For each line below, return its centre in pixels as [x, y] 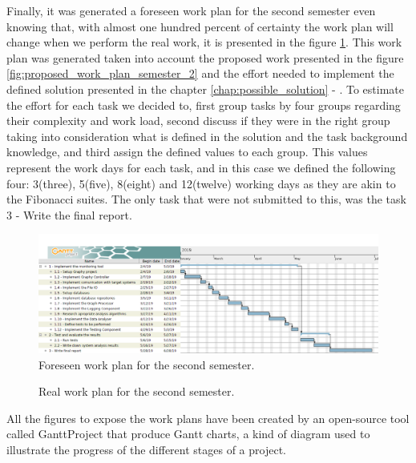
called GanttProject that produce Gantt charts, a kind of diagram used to [188, 434]
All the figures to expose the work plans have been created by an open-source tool [208, 418]
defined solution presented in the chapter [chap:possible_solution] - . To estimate [205, 89]
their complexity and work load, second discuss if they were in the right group [198, 121]
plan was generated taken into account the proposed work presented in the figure [205, 57]
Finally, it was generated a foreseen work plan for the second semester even [191, 10]
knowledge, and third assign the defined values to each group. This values [187, 152]
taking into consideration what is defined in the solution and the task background [207, 136]
